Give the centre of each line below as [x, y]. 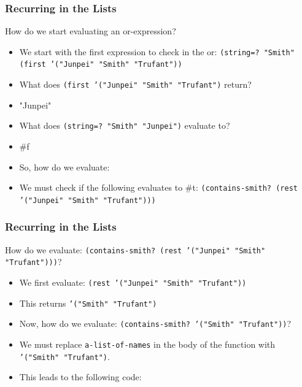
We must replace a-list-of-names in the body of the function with [147, 344]
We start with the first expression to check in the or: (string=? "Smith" [157, 51]
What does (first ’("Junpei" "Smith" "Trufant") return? [135, 84]
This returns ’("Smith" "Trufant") [88, 303]
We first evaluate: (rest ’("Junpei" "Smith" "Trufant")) [133, 282]
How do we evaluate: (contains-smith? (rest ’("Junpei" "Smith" [135, 249]
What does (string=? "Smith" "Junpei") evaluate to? [125, 125]
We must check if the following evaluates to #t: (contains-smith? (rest [158, 187]
